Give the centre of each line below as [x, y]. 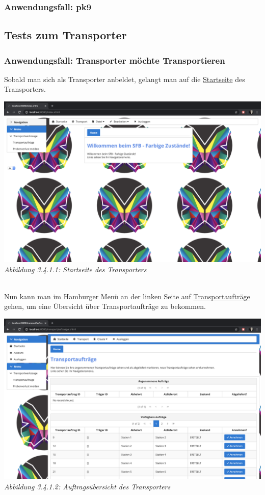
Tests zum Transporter [65, 35]
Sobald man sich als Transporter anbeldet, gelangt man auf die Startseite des [125, 79]
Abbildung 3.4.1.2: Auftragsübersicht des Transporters [87, 486]
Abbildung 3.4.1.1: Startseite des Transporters [75, 269]
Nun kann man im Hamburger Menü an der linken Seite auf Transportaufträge [127, 296]
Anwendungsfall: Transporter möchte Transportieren [115, 60]
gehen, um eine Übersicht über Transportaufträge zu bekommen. [105, 306]
